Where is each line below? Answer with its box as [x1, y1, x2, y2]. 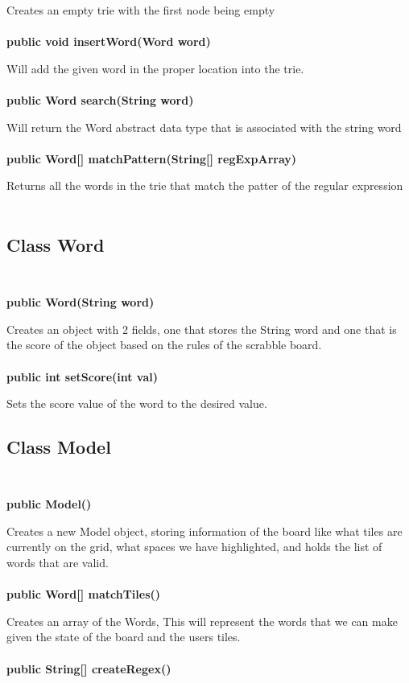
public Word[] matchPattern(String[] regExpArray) [6, 150, 297, 167]
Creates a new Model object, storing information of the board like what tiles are [6, 522, 403, 539]
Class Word [6, 232, 105, 257]
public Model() [6, 496, 92, 512]
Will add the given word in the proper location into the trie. [6, 60, 304, 76]
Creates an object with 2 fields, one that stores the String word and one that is [6, 320, 397, 337]
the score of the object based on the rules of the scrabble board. [6, 336, 322, 353]
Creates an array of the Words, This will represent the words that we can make [6, 612, 398, 629]
